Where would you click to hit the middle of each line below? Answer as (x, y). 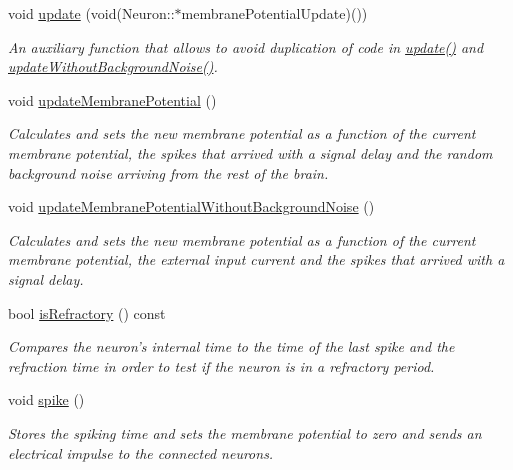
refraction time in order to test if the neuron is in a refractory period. (221, 365)
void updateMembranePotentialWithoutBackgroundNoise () (191, 206)
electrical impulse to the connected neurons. (141, 452)
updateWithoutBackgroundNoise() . (113, 66)
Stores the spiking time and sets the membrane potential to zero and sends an (245, 432)
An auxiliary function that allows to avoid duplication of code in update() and (246, 46)
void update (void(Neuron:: (91, 13)
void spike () (46, 399)
